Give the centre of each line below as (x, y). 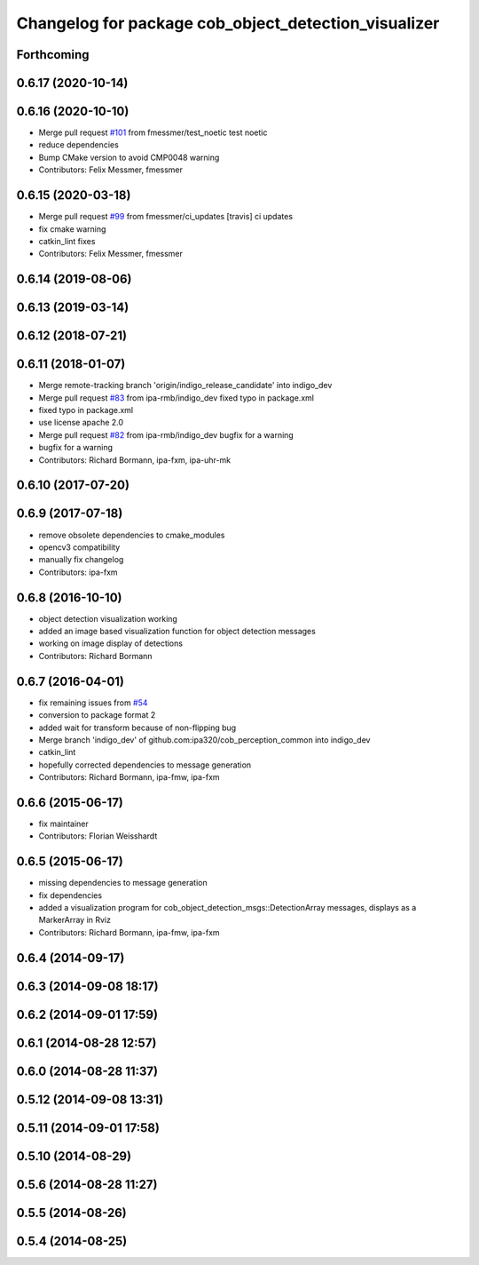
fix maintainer (63, 823)
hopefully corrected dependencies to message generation (145, 765)
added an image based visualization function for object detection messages (177, 632)
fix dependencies (70, 895)
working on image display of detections (111, 643)
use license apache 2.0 (81, 423)
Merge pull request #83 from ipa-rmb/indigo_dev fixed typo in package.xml (177, 398)
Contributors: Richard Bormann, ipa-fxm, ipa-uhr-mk (134, 460)
